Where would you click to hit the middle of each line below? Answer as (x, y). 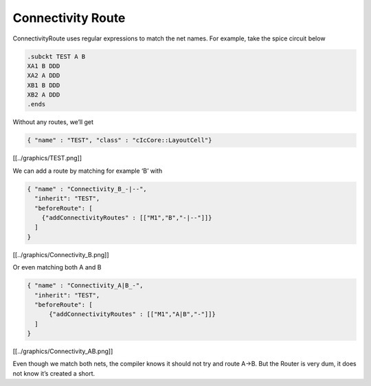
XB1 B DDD (44, 85)
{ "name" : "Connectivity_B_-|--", (87, 189)
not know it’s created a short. (54, 373)
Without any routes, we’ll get (53, 122)
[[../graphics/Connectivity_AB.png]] (63, 351)
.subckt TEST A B (56, 56)
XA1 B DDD (44, 66)
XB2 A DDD (44, 95)
